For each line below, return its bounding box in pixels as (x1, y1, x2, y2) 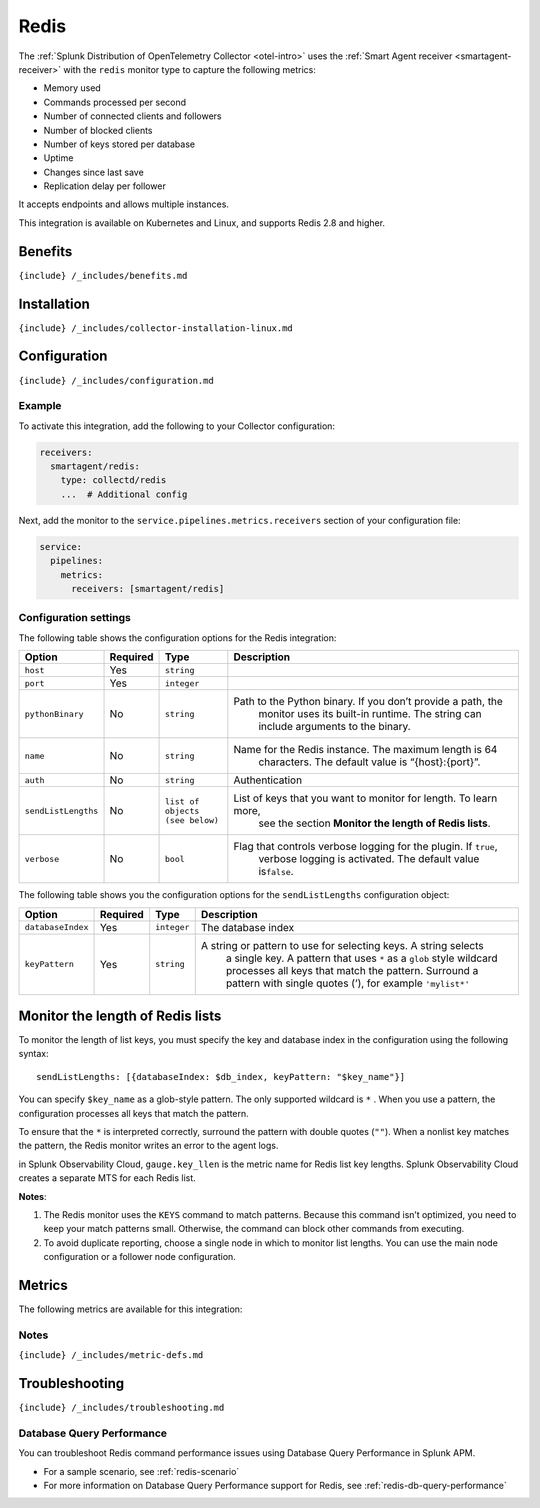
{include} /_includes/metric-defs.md (18, 1350, 204, 1361)
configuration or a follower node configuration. (43, 1251, 237, 1263)
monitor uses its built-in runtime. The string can (258, 707, 482, 721)
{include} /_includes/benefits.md (18, 270, 188, 281)
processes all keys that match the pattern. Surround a (225, 963, 479, 977)
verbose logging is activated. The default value (258, 852, 480, 866)
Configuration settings (18, 611, 132, 625)
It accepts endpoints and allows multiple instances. (18, 198, 230, 210)
